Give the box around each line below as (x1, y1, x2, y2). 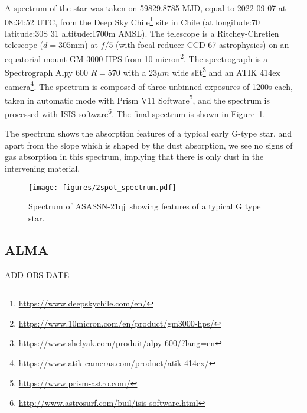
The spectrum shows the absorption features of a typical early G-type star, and (5, 127, 292, 140)
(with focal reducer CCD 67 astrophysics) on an (116, 38, 289, 51)
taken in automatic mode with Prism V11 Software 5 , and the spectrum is (5, 92, 270, 106)
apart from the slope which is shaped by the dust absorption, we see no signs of (5, 138, 293, 151)
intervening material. (5, 162, 80, 175)
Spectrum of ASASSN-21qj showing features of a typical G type (28, 200, 261, 212)
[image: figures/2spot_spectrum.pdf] (28, 183, 177, 192)
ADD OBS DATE (5, 268, 70, 280)
